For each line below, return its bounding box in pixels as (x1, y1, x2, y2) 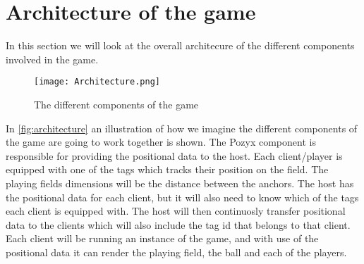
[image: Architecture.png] (34, 77, 160, 87)
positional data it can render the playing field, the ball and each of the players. (6, 244, 347, 259)
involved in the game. (6, 51, 99, 66)
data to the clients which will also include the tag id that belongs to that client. (6, 217, 351, 232)
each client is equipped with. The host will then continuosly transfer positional (6, 203, 346, 218)
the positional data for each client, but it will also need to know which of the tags (6, 189, 359, 204)
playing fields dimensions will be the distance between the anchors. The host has (6, 175, 354, 190)
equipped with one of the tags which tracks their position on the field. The (6, 162, 329, 177)
